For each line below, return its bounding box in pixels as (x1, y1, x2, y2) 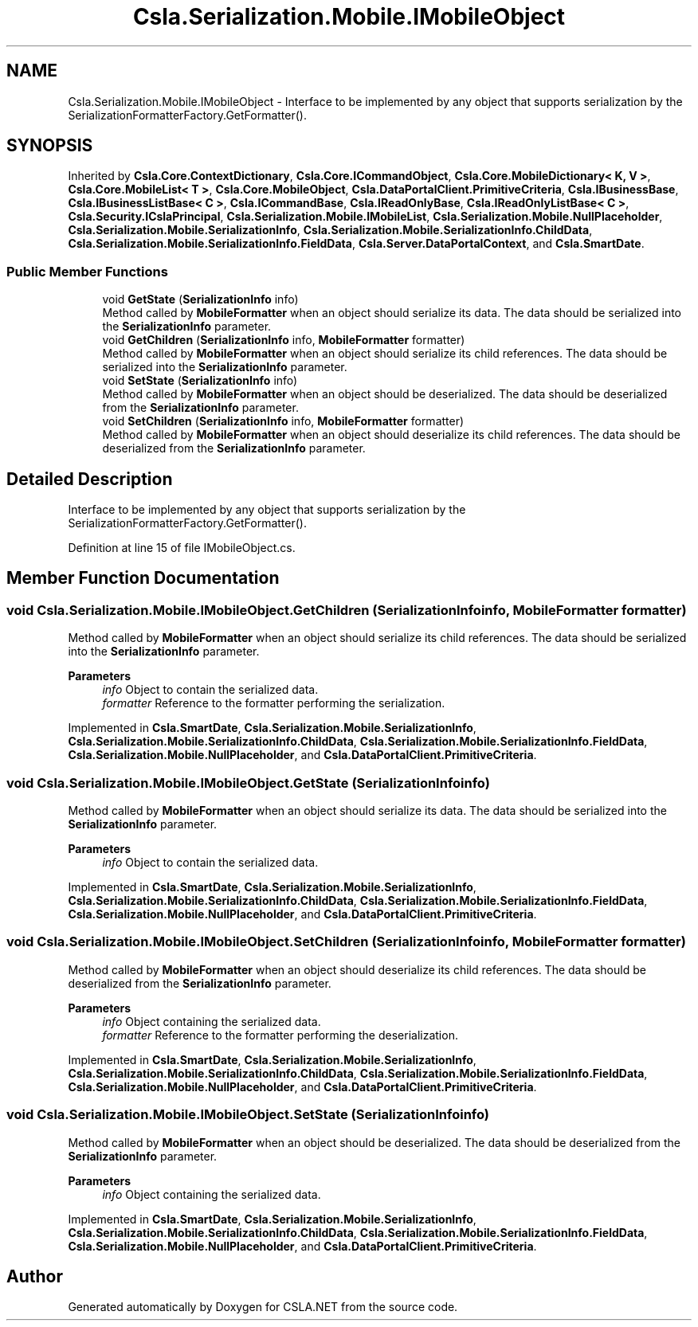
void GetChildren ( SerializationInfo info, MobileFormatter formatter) (102, 333, 465, 347)
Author (6, 1266, 63, 1286)
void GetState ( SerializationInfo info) (102, 292, 299, 307)
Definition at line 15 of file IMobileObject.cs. (68, 541, 296, 555)
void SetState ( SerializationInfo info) (102, 374, 298, 388)
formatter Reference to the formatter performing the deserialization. (102, 1028, 458, 1042)
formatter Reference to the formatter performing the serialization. (102, 696, 445, 710)
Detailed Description (6, 468, 173, 489)
